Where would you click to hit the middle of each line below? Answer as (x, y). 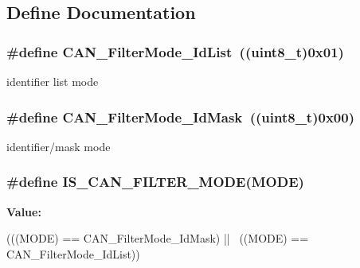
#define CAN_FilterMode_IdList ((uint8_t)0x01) (175, 51)
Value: (24, 211)
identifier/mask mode (59, 146)
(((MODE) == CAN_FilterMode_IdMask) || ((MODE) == (158, 238)
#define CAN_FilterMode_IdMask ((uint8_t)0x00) (180, 117)
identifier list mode (53, 81)
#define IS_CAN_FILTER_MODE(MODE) (155, 182)
